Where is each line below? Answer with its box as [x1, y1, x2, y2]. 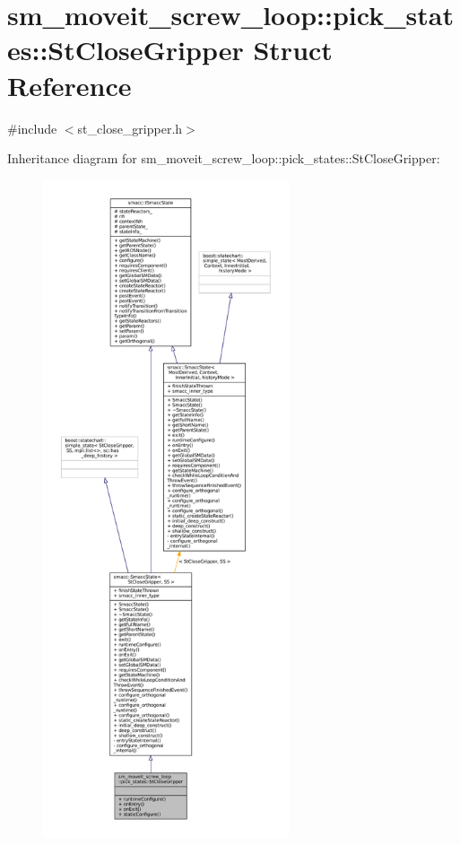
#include [7, 118, 57, 137]
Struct [253, 31, 333, 68]
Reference [7, 66, 132, 103]
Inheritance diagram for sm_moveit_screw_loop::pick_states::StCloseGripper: [7, 149, 440, 168]
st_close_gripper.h [77, 118, 183, 137]
